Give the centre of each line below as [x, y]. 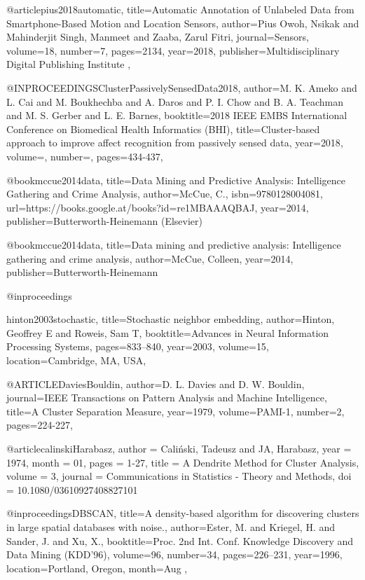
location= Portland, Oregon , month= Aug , [97, 568]
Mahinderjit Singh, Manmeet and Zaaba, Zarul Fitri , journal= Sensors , [158, 37]
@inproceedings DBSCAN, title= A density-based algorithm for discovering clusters [183, 513]
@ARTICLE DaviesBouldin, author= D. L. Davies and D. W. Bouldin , [156, 384]
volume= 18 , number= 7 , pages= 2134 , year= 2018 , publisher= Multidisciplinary [173, 50]
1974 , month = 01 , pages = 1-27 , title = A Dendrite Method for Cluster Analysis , [183, 462]
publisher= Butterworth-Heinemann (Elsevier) [104, 221]
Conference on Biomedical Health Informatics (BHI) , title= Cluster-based [163, 129]
